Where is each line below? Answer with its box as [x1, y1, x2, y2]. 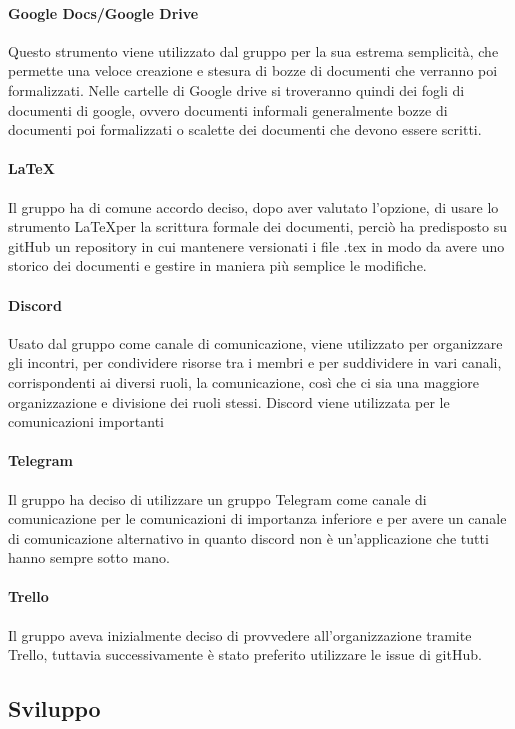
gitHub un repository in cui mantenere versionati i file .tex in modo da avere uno [8, 235, 505, 256]
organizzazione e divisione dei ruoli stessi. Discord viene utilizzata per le [8, 391, 450, 412]
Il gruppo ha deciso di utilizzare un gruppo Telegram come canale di [8, 488, 427, 509]
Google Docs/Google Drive [8, 2, 199, 23]
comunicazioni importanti [8, 411, 165, 432]
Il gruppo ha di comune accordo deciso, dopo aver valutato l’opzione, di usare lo [8, 196, 499, 217]
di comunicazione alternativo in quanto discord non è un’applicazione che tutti [8, 527, 489, 548]
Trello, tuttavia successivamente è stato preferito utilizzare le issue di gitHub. [8, 644, 482, 665]
